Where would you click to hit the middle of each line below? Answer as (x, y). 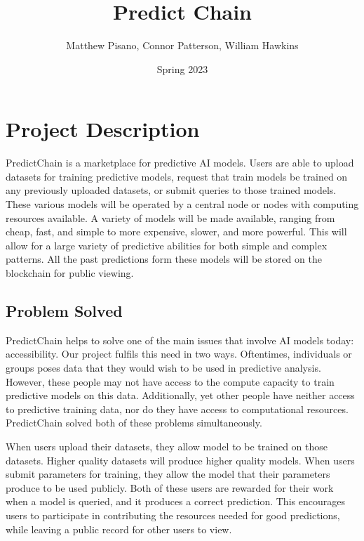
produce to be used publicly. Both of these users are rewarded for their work (170, 487)
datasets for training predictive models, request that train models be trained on (177, 176)
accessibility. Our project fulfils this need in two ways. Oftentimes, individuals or (179, 354)
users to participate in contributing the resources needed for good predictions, (173, 515)
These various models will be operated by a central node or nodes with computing (182, 204)
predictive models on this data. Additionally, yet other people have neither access (180, 395)
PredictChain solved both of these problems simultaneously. (134, 423)
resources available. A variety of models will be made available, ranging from (170, 217)
